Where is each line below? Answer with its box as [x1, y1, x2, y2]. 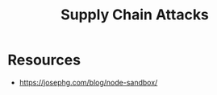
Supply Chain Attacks [61, 6, 209, 24]
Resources [7, 51, 81, 69]
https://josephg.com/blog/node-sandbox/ [19, 77, 158, 87]
